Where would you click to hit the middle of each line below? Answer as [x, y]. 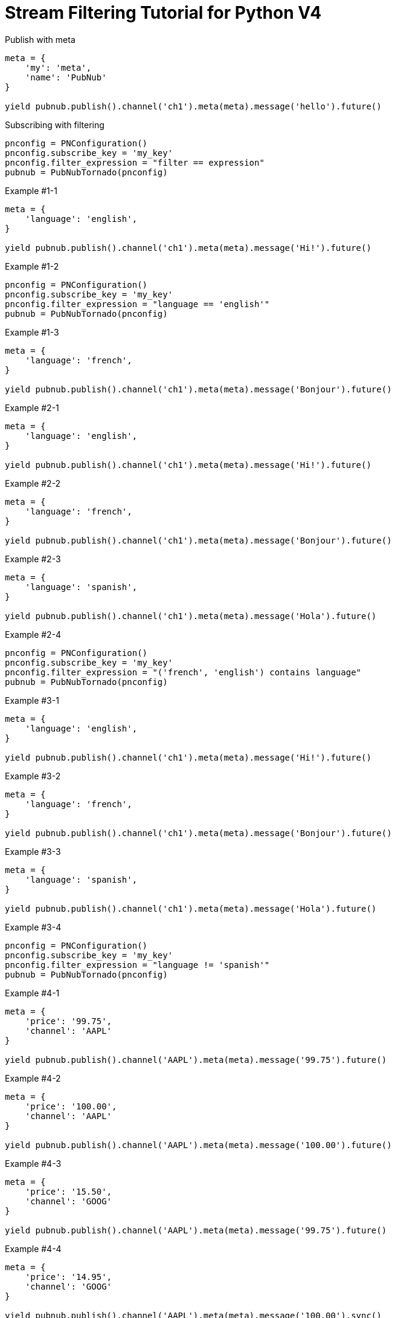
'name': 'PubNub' [66, 77]
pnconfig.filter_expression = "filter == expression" [135, 162]
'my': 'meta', [58, 67]
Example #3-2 [33, 776]
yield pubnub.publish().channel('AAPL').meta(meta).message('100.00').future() [198, 1145]
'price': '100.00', [71, 1106]
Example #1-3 [32, 332]
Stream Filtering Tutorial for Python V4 [163, 13]
